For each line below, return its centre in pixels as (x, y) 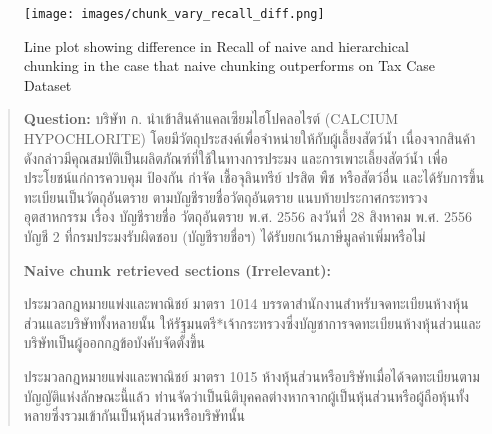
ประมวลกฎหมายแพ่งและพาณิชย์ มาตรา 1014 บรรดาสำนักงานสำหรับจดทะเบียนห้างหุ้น (246, 303)
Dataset (48, 84)
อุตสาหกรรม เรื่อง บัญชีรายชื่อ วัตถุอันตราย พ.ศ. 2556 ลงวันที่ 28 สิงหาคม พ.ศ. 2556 (247, 216)
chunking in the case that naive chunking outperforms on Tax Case (229, 65)
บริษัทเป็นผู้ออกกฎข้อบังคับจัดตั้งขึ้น (114, 342)
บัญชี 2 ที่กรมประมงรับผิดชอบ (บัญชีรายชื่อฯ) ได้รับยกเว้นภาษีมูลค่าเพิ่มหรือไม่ (224, 236)
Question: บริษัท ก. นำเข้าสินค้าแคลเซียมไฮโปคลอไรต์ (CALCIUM (211, 118)
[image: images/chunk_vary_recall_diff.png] (174, 14)
